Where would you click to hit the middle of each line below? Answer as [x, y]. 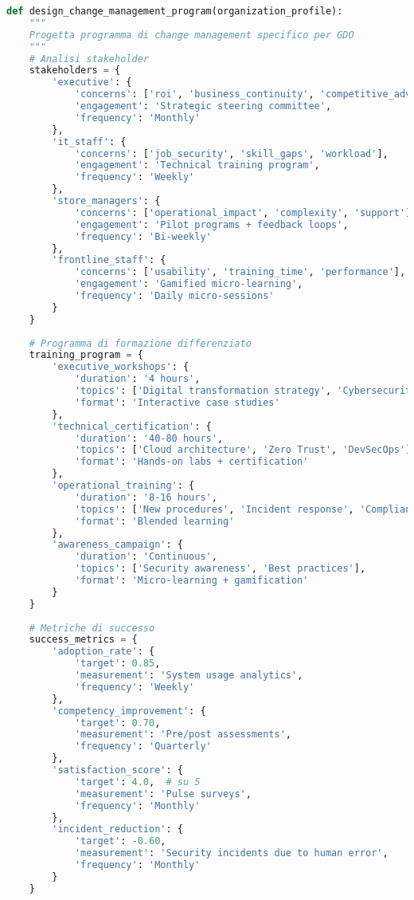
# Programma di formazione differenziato [140, 343]
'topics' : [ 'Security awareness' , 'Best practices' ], [220, 569]
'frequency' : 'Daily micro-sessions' [174, 296]
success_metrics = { [83, 640]
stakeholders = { [75, 71]
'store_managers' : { [106, 201]
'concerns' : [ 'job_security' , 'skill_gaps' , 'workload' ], [231, 153]
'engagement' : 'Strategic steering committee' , [203, 106]
